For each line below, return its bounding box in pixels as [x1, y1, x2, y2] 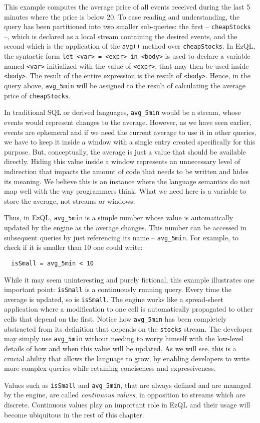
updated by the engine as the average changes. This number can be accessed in [4, 222, 246, 233]
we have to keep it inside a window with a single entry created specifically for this [4, 136, 255, 147]
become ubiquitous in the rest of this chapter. [4, 409, 144, 419]
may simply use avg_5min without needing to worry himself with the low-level [4, 333, 243, 344]
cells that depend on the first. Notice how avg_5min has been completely [4, 314, 227, 324]
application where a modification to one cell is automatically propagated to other [4, 304, 253, 314]
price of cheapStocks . [4, 90, 71, 100]
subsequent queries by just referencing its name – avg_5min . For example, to [4, 232, 238, 242]
